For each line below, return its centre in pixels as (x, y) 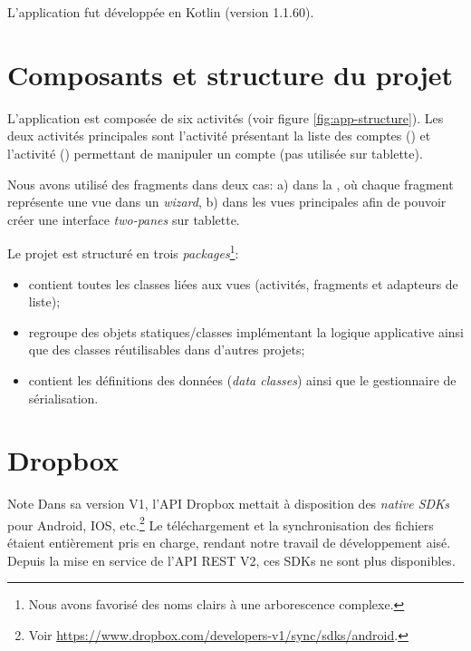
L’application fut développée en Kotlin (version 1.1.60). (161, 12)
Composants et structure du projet (231, 74)
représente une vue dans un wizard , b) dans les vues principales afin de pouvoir (227, 202)
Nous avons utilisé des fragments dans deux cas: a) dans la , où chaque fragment (231, 184)
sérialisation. (63, 398)
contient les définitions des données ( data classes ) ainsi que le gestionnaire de (242, 379)
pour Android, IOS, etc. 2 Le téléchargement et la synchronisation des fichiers (221, 523)
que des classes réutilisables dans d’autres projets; (167, 350)
